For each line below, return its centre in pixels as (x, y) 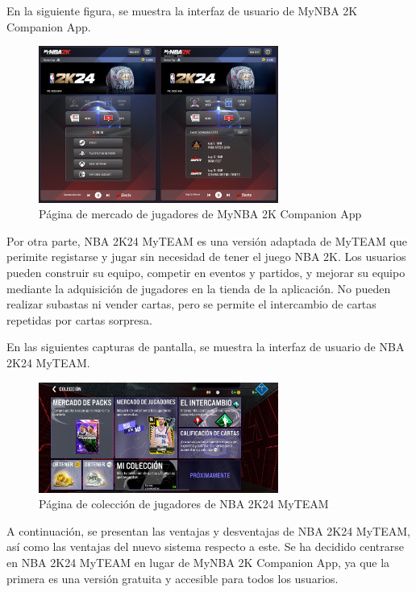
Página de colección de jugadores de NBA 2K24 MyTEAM (184, 504)
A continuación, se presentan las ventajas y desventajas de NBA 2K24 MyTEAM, (208, 530)
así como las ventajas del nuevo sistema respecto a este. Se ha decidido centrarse (205, 546)
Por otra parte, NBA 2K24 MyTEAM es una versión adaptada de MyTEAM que (207, 240)
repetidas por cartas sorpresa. (79, 319)
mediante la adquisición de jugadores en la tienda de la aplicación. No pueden (199, 288)
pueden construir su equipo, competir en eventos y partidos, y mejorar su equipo (206, 273)
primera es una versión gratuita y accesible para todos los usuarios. (173, 578)
